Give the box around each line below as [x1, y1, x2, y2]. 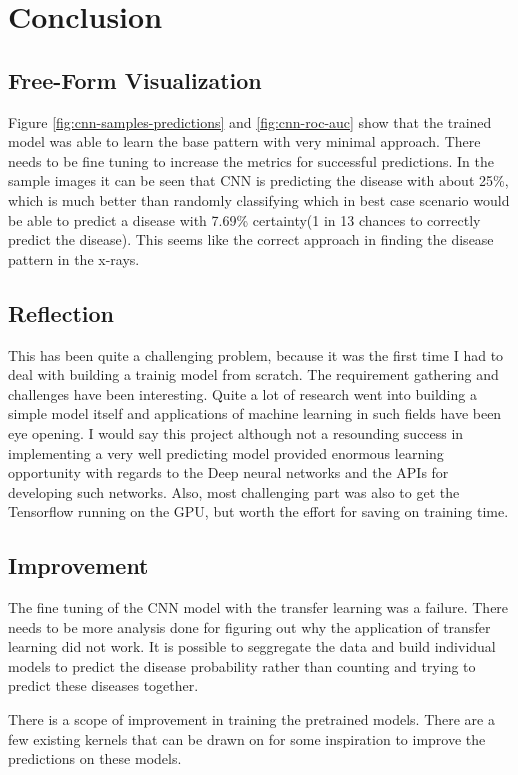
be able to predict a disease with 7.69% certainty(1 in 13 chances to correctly [8, 209, 481, 230]
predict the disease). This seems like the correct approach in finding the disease [8, 229, 494, 250]
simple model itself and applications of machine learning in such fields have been [8, 403, 502, 424]
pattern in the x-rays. [8, 248, 140, 269]
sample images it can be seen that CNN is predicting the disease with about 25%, [8, 170, 509, 191]
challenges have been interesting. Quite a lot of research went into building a [8, 383, 477, 404]
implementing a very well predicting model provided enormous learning [8, 442, 444, 463]
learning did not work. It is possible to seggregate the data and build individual [8, 636, 496, 657]
